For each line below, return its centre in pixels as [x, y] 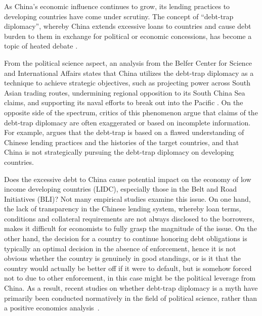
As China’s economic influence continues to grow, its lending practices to [117, 6]
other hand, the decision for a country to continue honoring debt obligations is [126, 238]
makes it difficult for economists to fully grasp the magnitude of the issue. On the [130, 228]
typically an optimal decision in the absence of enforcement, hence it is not [120, 248]
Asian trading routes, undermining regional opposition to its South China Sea [125, 92]
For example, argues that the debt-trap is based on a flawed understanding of [124, 132]
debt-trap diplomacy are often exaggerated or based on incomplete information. [127, 122]
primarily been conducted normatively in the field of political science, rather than [131, 298]
